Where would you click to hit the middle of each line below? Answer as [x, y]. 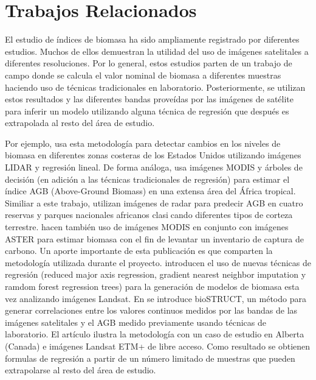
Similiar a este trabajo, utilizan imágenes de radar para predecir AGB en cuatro [154, 202]
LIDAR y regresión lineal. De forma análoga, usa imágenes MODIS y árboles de [154, 167]
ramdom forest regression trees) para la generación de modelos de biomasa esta [152, 286]
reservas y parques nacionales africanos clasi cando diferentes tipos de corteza [149, 215]
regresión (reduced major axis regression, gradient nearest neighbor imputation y [156, 274]
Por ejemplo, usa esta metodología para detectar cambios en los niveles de [143, 143]
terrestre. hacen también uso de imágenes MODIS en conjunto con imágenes [147, 227]
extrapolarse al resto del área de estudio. [81, 370]
